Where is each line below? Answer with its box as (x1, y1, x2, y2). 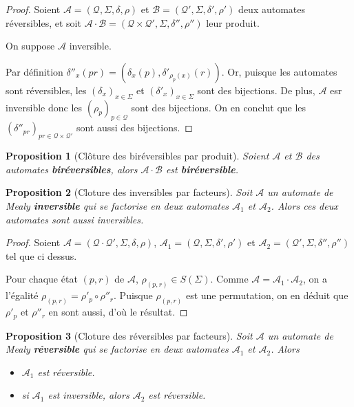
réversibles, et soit (6, 15, 81, 30)
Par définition (6, 64, 63, 78)
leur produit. (206, 15, 260, 30)
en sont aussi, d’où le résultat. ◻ (48, 305, 188, 319)
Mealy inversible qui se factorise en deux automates (6, 198, 229, 212)
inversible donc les (6, 100, 83, 114)
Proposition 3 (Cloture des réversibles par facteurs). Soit (6, 328, 253, 342)
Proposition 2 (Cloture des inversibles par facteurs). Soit (6, 185, 253, 199)
